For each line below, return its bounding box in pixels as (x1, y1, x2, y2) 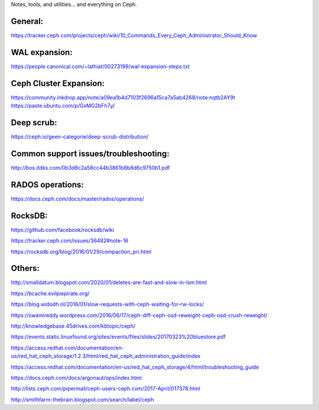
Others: (11, 263, 40, 273)
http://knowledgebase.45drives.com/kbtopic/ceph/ (11, 322, 136, 330)
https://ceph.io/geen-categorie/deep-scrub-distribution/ (11, 133, 149, 140)
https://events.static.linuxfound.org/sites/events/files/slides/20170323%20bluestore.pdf (11, 333, 226, 340)
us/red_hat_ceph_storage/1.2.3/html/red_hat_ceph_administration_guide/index (11, 353, 201, 360)
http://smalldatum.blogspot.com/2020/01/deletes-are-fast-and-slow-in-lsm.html (11, 279, 207, 286)
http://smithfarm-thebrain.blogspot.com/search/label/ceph (11, 396, 154, 403)
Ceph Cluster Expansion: (11, 78, 105, 88)
